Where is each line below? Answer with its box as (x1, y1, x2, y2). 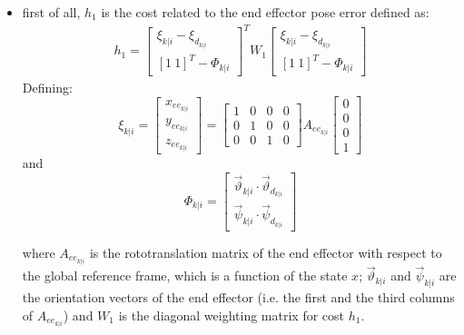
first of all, (22, 3, 81, 21)
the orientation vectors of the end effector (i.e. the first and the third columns (22, 288, 455, 307)
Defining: (22, 77, 73, 96)
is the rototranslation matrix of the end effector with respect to (89, 242, 442, 261)
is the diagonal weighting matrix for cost (118, 305, 345, 324)
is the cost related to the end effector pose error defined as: (101, 3, 429, 21)
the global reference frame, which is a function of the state (22, 266, 348, 285)
